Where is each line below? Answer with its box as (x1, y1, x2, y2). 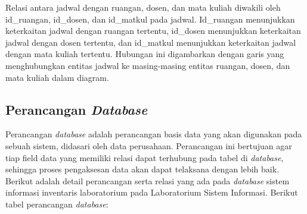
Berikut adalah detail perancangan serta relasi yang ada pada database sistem (5, 174, 290, 187)
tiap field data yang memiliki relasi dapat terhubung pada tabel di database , (5, 151, 284, 163)
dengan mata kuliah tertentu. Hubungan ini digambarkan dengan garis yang (5, 48, 284, 60)
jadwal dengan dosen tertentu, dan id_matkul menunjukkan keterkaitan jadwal (5, 36, 296, 48)
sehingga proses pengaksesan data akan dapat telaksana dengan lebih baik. (5, 163, 280, 175)
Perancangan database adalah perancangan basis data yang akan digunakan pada (5, 128, 302, 140)
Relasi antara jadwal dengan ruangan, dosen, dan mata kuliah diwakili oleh (5, 1, 281, 13)
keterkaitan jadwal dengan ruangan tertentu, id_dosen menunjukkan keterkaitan (5, 24, 301, 37)
